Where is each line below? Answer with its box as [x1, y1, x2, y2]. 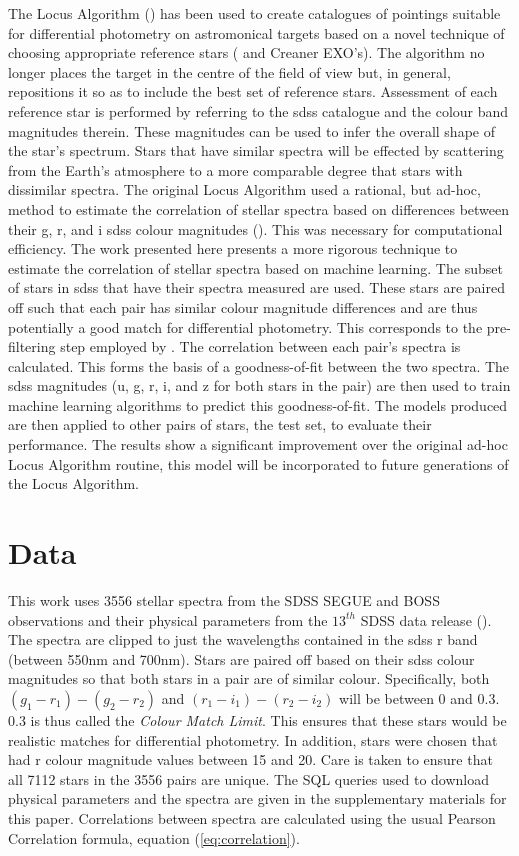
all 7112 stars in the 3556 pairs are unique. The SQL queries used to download [8, 768, 490, 789]
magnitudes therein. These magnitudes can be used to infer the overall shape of [8, 120, 495, 141]
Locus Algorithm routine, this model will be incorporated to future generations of [8, 453, 509, 474]
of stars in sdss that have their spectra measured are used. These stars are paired [8, 277, 505, 298]
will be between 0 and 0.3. [339, 687, 500, 708]
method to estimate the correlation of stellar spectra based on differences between [8, 198, 510, 219]
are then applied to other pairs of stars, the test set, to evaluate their [8, 414, 432, 435]
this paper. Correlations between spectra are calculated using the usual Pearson [8, 807, 496, 828]
